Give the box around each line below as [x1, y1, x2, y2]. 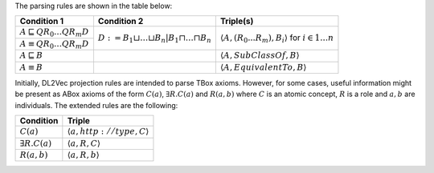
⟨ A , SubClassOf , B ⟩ [219, 50, 300, 61]
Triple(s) [219, 16, 254, 27]
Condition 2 [97, 16, 144, 27]
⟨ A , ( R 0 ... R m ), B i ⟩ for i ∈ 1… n [219, 32, 334, 45]
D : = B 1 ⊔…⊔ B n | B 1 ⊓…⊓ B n [97, 33, 212, 45]
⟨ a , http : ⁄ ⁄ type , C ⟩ [67, 127, 149, 137]
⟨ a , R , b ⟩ [67, 149, 100, 160]
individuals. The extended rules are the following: [14, 100, 178, 110]
